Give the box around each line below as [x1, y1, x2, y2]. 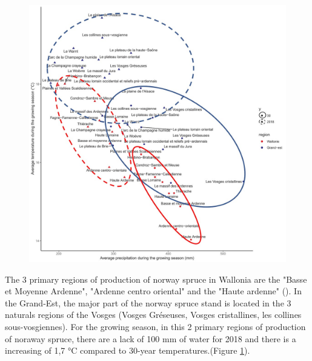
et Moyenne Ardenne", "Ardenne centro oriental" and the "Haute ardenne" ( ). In [5, 285, 302, 297]
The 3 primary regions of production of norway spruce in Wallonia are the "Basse [5, 272, 307, 285]
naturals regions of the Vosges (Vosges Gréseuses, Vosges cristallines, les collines [5, 308, 302, 321]
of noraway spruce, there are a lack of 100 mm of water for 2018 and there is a [5, 332, 296, 345]
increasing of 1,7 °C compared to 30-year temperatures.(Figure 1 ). [5, 344, 250, 357]
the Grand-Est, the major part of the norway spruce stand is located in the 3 [5, 296, 291, 309]
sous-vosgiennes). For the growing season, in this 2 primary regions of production [5, 320, 306, 332]
